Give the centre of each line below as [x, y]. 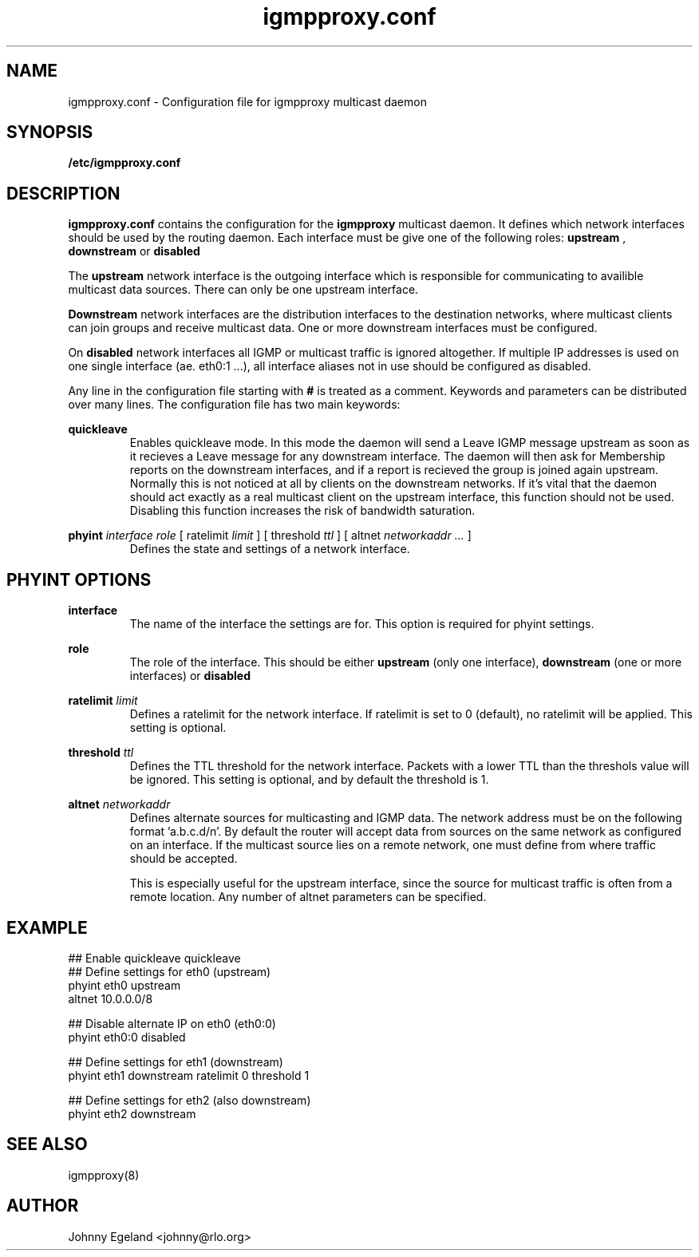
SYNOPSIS [50, 132]
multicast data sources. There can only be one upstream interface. [243, 290]
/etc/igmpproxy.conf [124, 163]
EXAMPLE [47, 927]
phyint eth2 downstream [132, 1113]
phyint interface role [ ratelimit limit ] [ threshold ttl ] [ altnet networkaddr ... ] [270, 536]
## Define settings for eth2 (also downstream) [190, 1100]
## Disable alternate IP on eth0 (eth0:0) [172, 1023]
